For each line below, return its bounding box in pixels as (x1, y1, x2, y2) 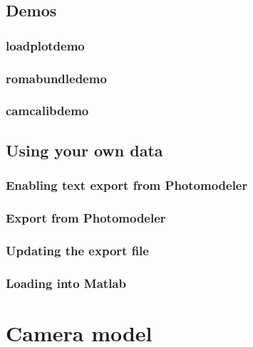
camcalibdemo (6, 102, 89, 119)
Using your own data (6, 139, 163, 161)
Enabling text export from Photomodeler (6, 176, 248, 194)
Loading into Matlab (6, 274, 126, 292)
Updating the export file (6, 241, 149, 259)
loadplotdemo (6, 36, 85, 54)
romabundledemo (6, 69, 107, 87)
